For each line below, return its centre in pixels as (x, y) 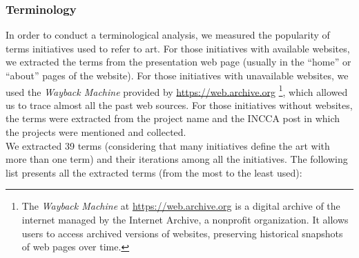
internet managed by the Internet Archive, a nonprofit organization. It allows (185, 219)
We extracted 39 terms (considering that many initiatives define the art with (168, 145)
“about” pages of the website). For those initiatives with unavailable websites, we (177, 75)
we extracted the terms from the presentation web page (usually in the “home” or (178, 62)
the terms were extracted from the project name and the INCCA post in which (173, 118)
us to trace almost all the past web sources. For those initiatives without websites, (179, 105)
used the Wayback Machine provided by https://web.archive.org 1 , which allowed (177, 90)
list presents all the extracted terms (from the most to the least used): (154, 172)
